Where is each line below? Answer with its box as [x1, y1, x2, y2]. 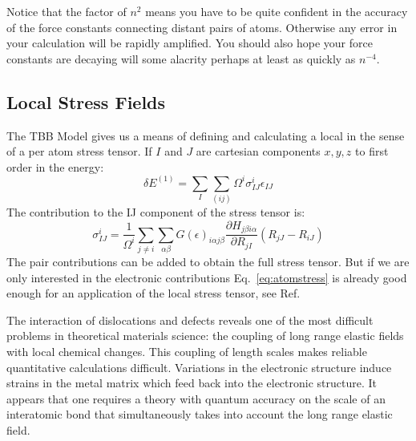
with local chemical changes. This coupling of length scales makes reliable [6, 342, 367, 359]
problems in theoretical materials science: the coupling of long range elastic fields [6, 327, 404, 344]
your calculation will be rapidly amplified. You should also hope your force [6, 34, 373, 51]
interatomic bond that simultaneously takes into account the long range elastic [6, 406, 393, 423]
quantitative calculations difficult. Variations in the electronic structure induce [6, 358, 392, 375]
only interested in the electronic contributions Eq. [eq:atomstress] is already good [6, 269, 407, 285]
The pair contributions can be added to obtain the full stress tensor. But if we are [6, 253, 410, 269]
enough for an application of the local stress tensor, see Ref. [6, 285, 301, 301]
